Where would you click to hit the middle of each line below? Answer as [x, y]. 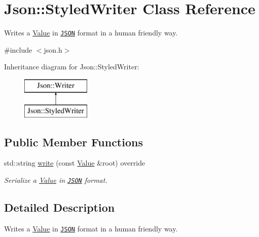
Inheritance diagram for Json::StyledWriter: [72, 67]
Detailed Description [60, 207]
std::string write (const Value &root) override [75, 163]
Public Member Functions [73, 142]
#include [18, 49]
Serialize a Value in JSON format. [56, 180]
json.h [53, 49]
